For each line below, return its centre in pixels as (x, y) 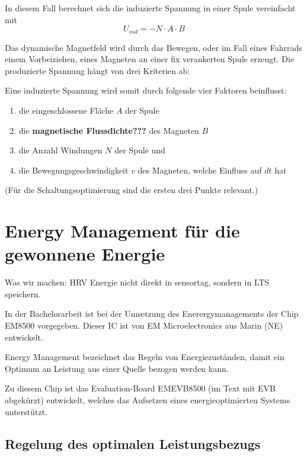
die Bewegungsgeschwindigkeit (73, 170)
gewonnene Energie (85, 254)
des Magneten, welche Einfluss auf (200, 170)
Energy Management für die (122, 231)
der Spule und (140, 150)
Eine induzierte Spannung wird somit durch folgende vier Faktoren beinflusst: (146, 90)
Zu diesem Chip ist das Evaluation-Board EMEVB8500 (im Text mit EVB (140, 388)
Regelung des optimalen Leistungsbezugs (133, 443)
